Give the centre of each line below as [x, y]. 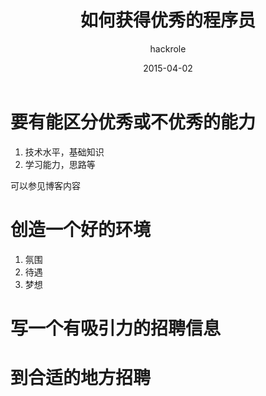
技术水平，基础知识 [64, 152]
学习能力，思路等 [60, 164]
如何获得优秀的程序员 [167, 20]
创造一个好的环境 [81, 229]
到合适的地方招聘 [81, 378]
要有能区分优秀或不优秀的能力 [133, 122]
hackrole [168, 48]
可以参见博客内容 [45, 185]
